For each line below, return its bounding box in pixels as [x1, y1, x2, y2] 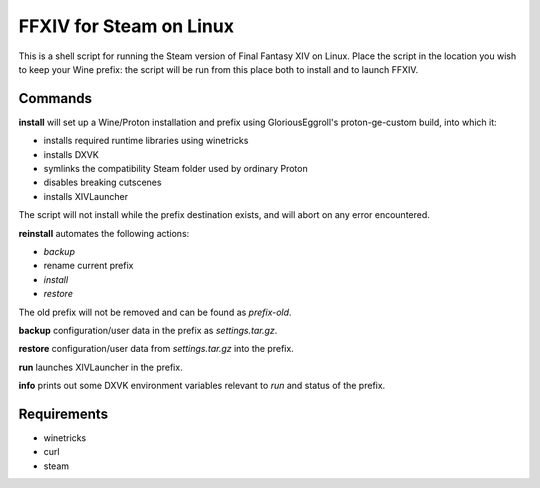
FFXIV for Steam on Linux [18, 15, 235, 37]
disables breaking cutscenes [43, 176, 162, 189]
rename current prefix [43, 260, 134, 272]
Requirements [18, 405, 109, 422]
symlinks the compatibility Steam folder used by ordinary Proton [43, 163, 309, 175]
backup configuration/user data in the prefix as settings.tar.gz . [18, 324, 278, 336]
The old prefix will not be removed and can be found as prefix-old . [18, 306, 292, 318]
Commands [18, 90, 93, 107]
